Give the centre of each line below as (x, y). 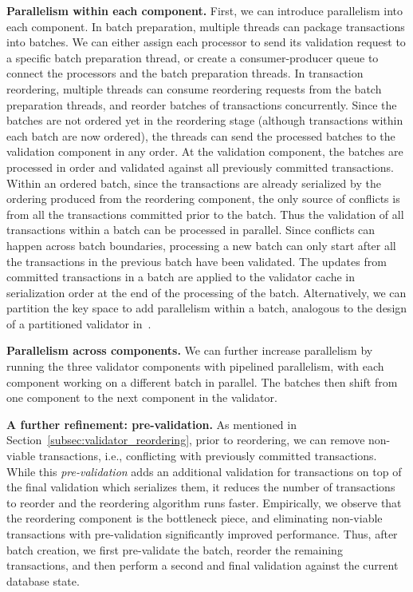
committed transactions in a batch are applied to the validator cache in (181, 277)
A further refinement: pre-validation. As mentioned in (151, 424)
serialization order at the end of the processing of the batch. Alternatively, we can (206, 292)
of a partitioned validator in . (79, 323)
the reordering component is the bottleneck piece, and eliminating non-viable (195, 518)
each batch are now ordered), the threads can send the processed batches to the (201, 135)
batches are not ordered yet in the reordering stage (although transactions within (205, 120)
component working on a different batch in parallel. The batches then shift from (202, 381)
